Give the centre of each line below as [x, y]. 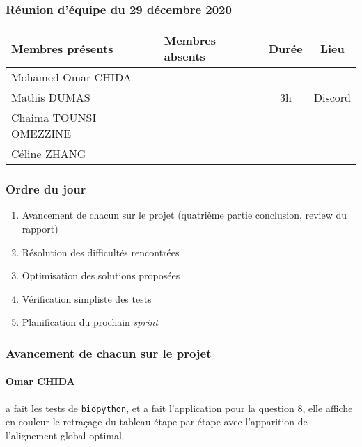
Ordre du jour [46, 189]
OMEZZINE [41, 134]
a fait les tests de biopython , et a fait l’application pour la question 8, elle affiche [179, 408]
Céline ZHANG [49, 154]
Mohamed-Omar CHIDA [71, 77]
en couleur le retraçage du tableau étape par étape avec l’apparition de [157, 422]
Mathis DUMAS [51, 97]
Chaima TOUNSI [54, 118]
